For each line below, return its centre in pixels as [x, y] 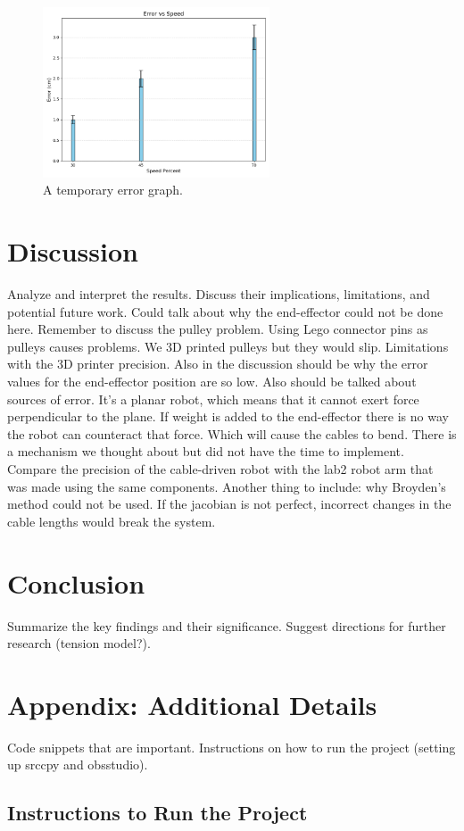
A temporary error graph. [113, 190]
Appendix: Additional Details [192, 704]
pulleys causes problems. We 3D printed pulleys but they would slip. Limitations [228, 346]
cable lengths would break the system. [112, 521]
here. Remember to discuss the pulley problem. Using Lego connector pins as [218, 329]
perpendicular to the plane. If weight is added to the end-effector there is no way [228, 416]
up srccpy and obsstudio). [78, 765]
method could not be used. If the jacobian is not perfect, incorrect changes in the [229, 504]
